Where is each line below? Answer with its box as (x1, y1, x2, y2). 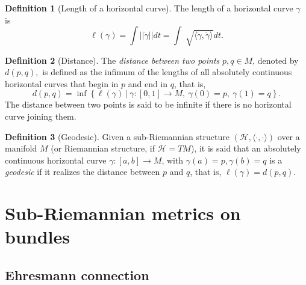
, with (161, 153, 184, 166)
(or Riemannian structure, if (51, 142, 155, 155)
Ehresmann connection (5, 265, 149, 284)
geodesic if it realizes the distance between (5, 165, 160, 178)
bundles (5, 224, 70, 249)
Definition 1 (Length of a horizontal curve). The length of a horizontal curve (5, 2, 293, 14)
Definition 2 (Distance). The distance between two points (5, 54, 220, 66)
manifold (5, 142, 37, 155)
